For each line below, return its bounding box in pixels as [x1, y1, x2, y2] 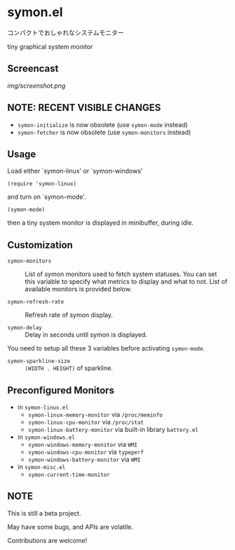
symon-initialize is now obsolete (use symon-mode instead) [17, 120, 188, 129]
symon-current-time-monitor [27, 471, 110, 478]
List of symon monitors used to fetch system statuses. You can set [25, 270, 217, 278]
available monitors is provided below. [25, 285, 132, 294]
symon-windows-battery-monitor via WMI [27, 455, 141, 464]
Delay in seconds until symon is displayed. [25, 331, 147, 339]
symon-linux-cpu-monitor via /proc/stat [27, 418, 144, 426]
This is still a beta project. [7, 509, 81, 517]
